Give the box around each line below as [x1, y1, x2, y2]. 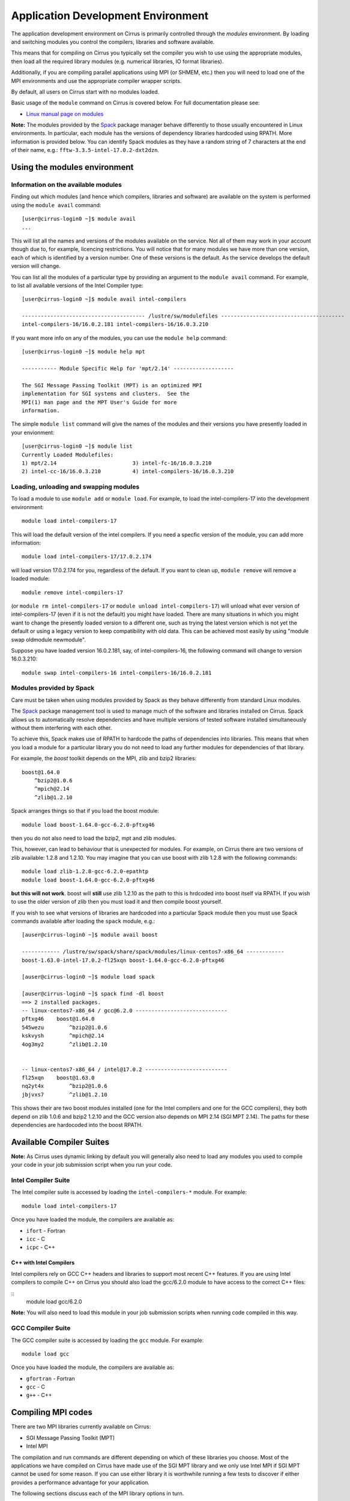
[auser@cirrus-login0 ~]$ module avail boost [22, 931, 158, 938]
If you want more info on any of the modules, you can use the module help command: [11, 334, 228, 342]
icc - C [26, 1236, 45, 1243]
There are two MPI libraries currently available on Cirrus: [11, 1423, 151, 1430]
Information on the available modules [11, 181, 122, 189]
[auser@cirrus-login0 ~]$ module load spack [22, 973, 155, 980]
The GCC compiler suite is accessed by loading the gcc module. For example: [11, 1336, 204, 1344]
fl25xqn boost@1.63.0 [22, 1075, 95, 1081]
